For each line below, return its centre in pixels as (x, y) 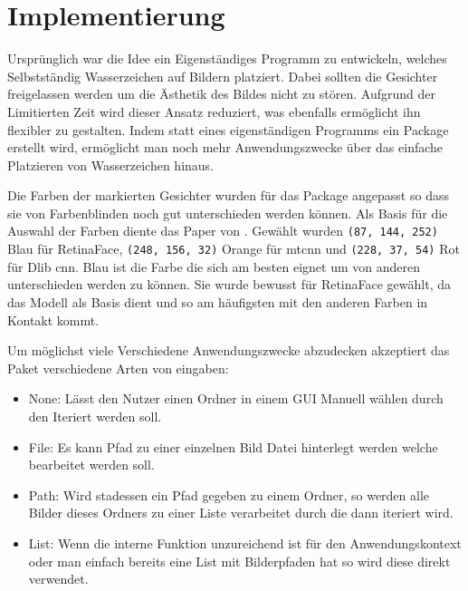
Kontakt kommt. (53, 320)
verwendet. (58, 579)
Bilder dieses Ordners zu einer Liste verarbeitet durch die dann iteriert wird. (241, 513)
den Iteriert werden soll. (95, 416)
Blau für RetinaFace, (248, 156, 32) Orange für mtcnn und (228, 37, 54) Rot (234, 249)
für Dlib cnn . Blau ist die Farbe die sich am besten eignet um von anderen (214, 266)
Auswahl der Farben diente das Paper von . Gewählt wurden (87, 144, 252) (223, 231)
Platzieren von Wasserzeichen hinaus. (111, 165)
